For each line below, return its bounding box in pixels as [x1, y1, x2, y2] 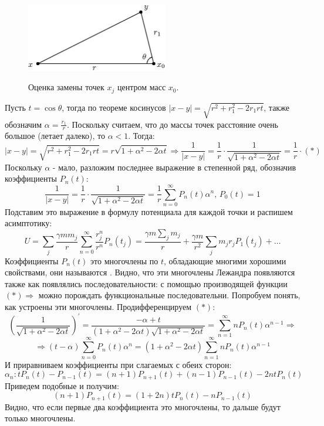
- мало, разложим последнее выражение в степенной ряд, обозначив [52, 161, 296, 173]
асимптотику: [5, 217, 52, 229]
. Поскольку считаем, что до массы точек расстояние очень [66, 118, 278, 130]
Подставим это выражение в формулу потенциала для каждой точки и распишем [5, 205, 293, 217]
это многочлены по [90, 254, 158, 267]
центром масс [117, 81, 166, 93]
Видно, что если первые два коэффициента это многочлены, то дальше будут [5, 400, 281, 413]
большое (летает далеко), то [5, 129, 105, 142]
